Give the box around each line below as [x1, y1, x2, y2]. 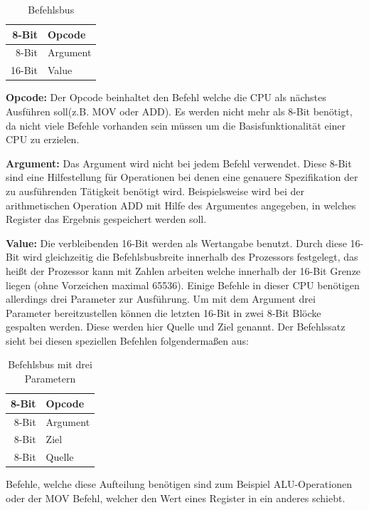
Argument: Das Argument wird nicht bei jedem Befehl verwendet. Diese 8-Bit [6, 155, 352, 170]
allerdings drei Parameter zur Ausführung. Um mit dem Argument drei [6, 291, 316, 306]
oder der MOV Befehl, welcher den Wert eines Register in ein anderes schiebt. [6, 490, 346, 505]
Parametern [24, 371, 76, 386]
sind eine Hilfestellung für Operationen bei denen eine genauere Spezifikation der [6, 170, 358, 184]
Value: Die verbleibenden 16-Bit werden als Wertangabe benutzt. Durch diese [6, 235, 347, 250]
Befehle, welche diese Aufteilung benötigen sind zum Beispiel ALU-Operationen [6, 477, 352, 491]
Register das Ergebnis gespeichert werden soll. [6, 212, 207, 227]
